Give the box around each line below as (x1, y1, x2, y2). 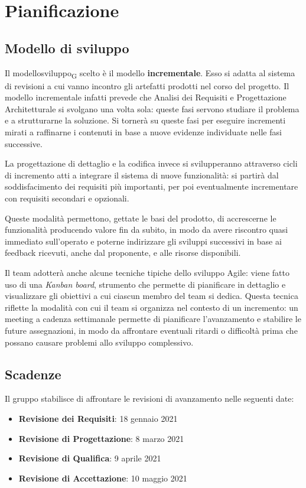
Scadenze (5, 365, 61, 383)
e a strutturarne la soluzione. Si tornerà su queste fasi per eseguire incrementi (5, 114, 286, 126)
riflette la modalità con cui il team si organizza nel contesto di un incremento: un (5, 301, 298, 313)
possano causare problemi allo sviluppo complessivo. (5, 336, 194, 348)
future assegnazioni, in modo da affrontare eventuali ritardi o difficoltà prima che (5, 324, 298, 336)
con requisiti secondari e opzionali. (5, 192, 129, 204)
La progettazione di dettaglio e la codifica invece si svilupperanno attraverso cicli (5, 157, 298, 170)
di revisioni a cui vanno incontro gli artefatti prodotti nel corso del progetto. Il (5, 79, 289, 92)
